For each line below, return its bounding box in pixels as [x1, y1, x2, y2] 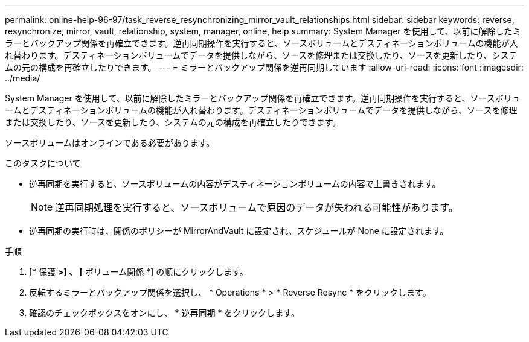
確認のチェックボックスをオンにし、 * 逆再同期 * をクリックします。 [29, 308, 300, 318]
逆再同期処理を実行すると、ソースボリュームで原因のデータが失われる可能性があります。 [55, 201, 458, 214]
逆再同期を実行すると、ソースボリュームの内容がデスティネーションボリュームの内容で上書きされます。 [29, 179, 441, 189]
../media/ [5, 73, 40, 83]
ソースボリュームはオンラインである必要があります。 [5, 138, 215, 148]
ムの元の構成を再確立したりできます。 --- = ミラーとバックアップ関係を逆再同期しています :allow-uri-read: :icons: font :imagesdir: [5, 62, 524, 72]
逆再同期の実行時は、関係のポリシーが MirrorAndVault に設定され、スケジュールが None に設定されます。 [29, 226, 449, 236]
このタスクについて [5, 158, 81, 168]
